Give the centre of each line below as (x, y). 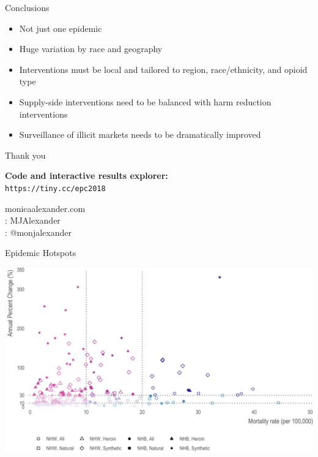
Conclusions (27, 7)
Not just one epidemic (61, 28)
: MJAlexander (33, 220)
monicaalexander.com (45, 208)
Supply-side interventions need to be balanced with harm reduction (145, 101)
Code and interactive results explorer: (87, 176)
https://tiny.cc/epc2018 (55, 188)
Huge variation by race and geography (91, 49)
